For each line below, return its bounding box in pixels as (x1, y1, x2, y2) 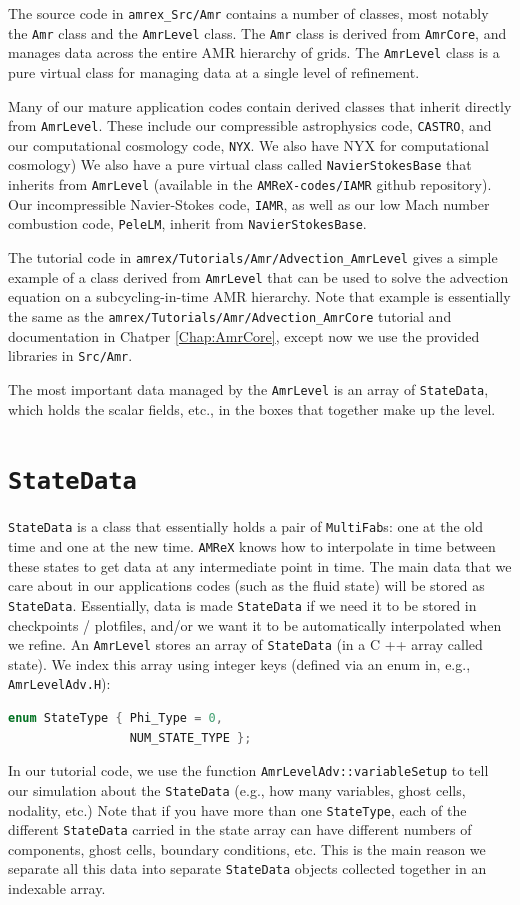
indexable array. (8, 878, 106, 899)
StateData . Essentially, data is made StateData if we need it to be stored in (8, 594, 477, 615)
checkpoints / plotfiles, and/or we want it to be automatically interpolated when (8, 614, 502, 635)
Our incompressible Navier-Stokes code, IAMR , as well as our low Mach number (8, 193, 490, 214)
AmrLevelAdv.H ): (8, 673, 111, 694)
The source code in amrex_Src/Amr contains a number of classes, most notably (8, 3, 489, 23)
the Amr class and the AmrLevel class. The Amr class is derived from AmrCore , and (8, 22, 507, 43)
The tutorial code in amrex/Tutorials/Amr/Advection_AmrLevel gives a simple (8, 247, 498, 268)
